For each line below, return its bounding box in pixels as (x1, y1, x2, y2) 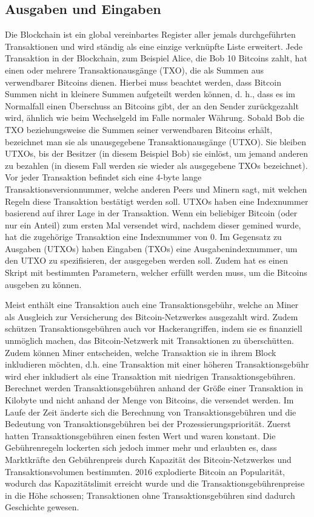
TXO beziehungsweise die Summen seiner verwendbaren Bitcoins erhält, (5, 123, 273, 135)
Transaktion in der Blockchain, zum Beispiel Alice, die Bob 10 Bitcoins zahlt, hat (5, 52, 307, 64)
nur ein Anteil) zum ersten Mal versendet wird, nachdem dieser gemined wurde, (5, 218, 301, 231)
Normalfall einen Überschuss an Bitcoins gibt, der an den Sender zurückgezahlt (5, 99, 299, 112)
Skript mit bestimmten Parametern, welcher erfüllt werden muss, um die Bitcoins (5, 266, 307, 279)
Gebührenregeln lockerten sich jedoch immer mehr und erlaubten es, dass (5, 441, 277, 454)
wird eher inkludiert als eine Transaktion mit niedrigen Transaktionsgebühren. (5, 369, 296, 382)
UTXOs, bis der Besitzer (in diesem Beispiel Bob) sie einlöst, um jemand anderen (5, 147, 309, 160)
